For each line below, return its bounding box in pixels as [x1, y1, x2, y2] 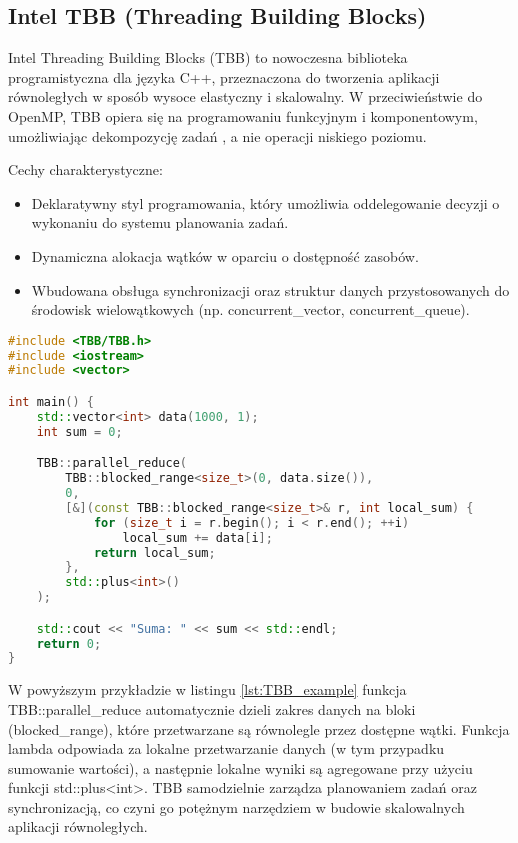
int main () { [8, 395, 94, 410]
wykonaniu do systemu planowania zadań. [31, 212, 289, 233]
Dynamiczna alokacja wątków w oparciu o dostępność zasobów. [31, 245, 419, 266]
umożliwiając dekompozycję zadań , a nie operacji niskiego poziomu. [8, 125, 427, 146]
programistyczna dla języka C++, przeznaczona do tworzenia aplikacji [8, 66, 440, 87]
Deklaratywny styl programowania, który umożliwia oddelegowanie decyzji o [31, 192, 500, 213]
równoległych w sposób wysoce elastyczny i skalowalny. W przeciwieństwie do [8, 86, 483, 107]
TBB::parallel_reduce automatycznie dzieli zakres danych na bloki [8, 698, 416, 719]
